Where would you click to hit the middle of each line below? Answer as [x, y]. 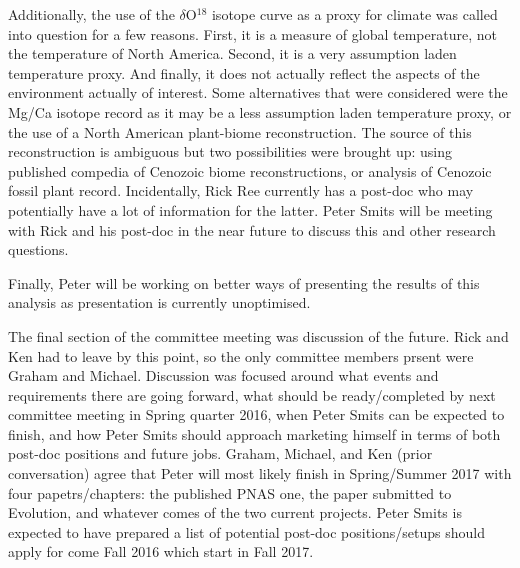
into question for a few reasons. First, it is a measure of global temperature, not [252, 33]
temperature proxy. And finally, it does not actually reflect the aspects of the [244, 72]
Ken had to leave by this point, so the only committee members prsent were [241, 355]
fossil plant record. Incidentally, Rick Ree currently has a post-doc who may [241, 190]
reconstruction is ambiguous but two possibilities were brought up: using [230, 151]
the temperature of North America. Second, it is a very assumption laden [232, 53]
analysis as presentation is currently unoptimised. [159, 302]
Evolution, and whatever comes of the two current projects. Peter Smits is [235, 512]
